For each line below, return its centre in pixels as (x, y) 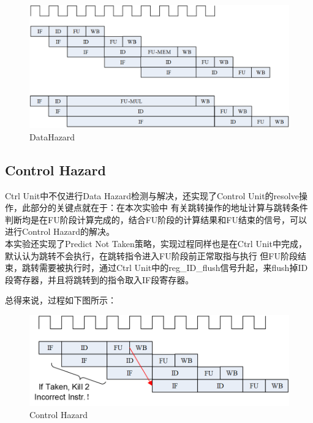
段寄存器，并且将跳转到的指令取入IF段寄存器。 (100, 279)
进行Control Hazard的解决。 (60, 231)
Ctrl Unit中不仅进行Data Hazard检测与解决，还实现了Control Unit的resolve (152, 195)
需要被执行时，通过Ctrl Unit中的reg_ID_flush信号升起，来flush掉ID (173, 268)
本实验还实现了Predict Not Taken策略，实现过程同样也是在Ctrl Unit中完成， (156, 243)
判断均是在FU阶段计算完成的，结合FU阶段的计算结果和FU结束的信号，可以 (156, 219)
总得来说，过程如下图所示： (61, 300)
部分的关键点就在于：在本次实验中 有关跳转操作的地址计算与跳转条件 (169, 208)
